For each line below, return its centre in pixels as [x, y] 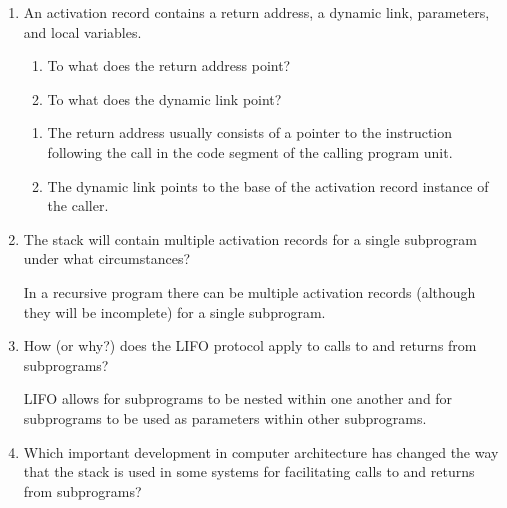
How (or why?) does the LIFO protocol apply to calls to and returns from [250, 345]
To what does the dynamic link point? [164, 98]
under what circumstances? [107, 258]
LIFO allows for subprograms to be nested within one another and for [238, 398]
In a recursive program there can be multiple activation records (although [249, 291]
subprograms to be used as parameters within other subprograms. [225, 417]
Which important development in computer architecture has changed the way [261, 451]
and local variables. [82, 31]
